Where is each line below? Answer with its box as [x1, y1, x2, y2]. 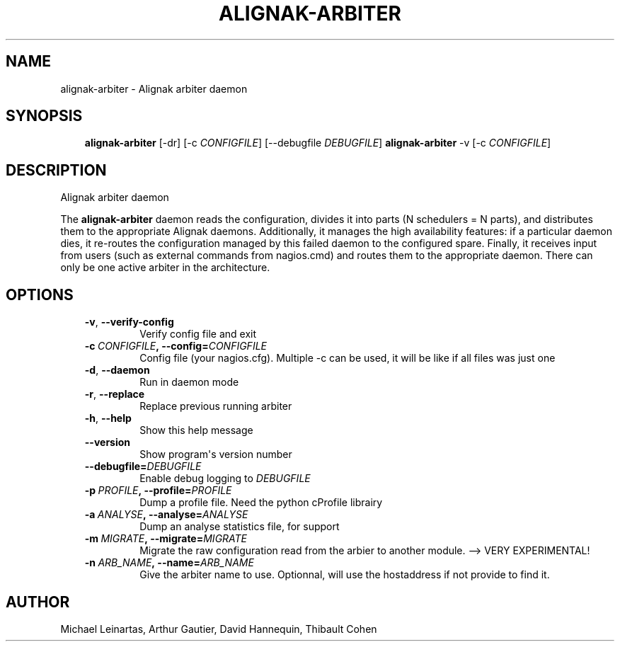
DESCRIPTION [6, 161, 107, 179]
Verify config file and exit [139, 328, 257, 340]
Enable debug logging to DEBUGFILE [139, 472, 311, 485]
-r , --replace [84, 388, 145, 401]
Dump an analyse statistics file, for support [139, 520, 340, 533]
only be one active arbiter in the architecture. [60, 261, 270, 274]
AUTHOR [6, 592, 70, 611]
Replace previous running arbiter [139, 400, 292, 413]
